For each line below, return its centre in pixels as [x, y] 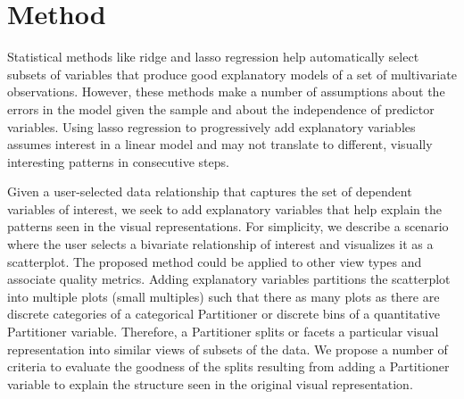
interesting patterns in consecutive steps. [118, 161]
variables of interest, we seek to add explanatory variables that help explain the [224, 208]
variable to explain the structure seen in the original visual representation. [210, 383]
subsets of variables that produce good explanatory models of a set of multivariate [232, 74]
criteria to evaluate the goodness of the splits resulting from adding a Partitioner [228, 366]
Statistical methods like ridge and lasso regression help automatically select [213, 57]
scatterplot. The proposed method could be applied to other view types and [215, 261]
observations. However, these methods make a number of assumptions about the [226, 91]
